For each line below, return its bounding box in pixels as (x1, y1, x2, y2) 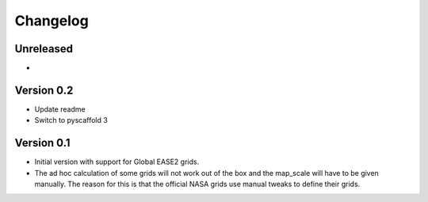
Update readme (34, 104, 86, 114)
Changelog (14, 12, 89, 29)
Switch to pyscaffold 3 (34, 116, 109, 125)
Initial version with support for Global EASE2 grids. (34, 157, 200, 166)
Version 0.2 (14, 83, 74, 97)
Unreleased (14, 42, 74, 55)
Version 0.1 (14, 136, 71, 150)
